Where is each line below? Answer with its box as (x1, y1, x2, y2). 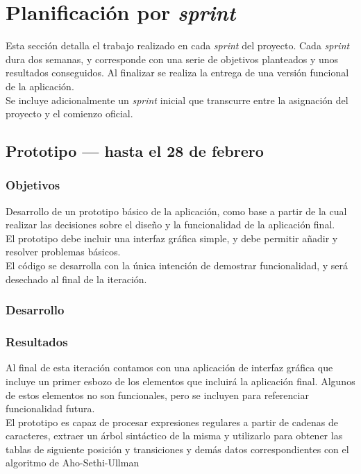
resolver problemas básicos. (6, 244, 121, 259)
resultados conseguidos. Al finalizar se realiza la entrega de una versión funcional (6, 65, 349, 80)
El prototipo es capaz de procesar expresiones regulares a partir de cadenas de (6, 414, 338, 429)
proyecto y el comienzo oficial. (6, 106, 133, 121)
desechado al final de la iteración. (6, 271, 147, 286)
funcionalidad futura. (6, 401, 95, 416)
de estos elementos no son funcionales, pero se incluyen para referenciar (6, 387, 309, 402)
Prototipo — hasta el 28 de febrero (6, 140, 264, 162)
